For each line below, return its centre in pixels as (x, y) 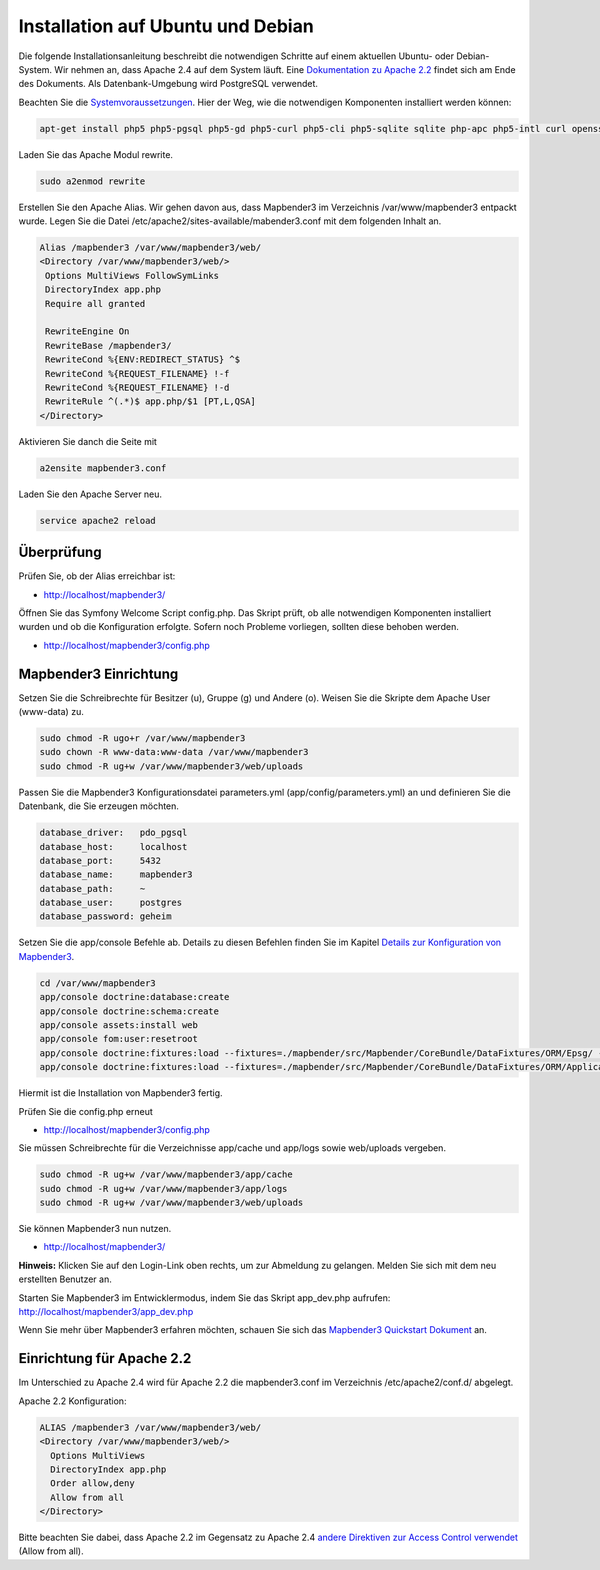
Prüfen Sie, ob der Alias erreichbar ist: (97, 576)
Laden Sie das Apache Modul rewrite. (96, 154)
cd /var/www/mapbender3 (98, 983)
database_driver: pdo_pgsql (113, 833)
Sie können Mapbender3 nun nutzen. (95, 1229)
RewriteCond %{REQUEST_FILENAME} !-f (137, 373)
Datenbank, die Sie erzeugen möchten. (99, 806)
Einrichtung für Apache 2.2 (105, 1358)
